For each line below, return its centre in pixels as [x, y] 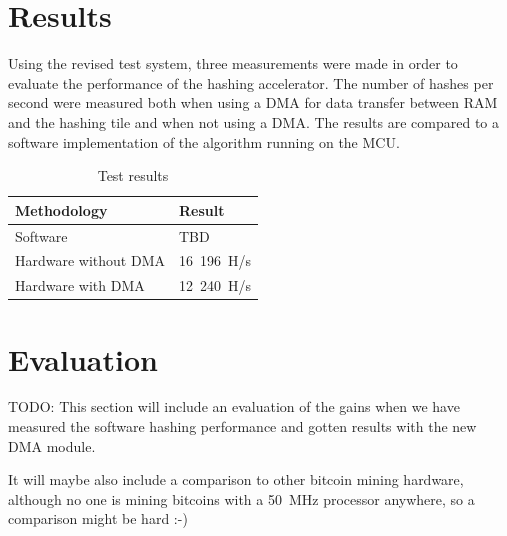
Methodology [61, 209]
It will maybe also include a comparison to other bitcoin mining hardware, [236, 479]
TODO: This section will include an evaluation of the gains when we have [234, 406]
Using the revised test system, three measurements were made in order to [233, 63]
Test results [133, 175]
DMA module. [52, 445]
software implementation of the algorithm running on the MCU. [204, 141]
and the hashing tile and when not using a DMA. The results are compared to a [254, 121]
